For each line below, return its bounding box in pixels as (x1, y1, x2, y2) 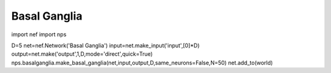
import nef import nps (11, 31, 67, 38)
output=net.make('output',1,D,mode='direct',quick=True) (11, 50, 153, 58)
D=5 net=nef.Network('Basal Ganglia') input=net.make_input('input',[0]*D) (11, 42, 200, 49)
